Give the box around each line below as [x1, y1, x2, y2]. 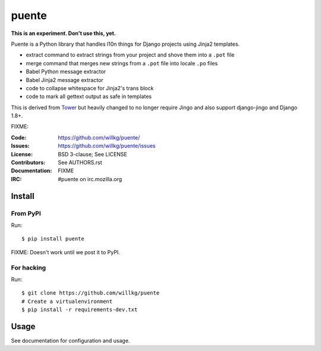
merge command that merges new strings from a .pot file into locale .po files [26, 59, 218, 67]
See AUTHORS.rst [58, 159, 102, 166]
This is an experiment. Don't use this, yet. [11, 30, 116, 37]
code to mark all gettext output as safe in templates [26, 93, 152, 100]
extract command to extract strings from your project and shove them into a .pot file [26, 51, 235, 59]
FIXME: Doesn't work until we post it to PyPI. [11, 248, 120, 255]
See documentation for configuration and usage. [11, 337, 130, 344]
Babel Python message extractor [26, 68, 106, 75]
